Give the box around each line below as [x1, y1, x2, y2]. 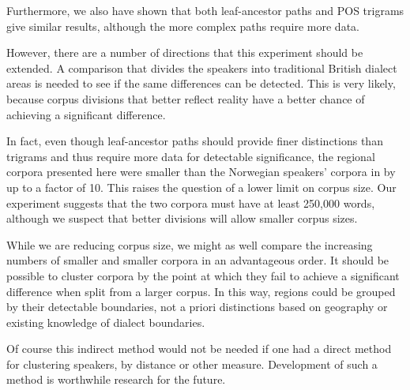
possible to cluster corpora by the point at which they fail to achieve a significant [6, 267, 400, 283]
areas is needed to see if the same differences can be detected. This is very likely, [6, 75, 396, 92]
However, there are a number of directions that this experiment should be [6, 44, 363, 61]
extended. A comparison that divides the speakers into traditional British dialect [6, 59, 397, 76]
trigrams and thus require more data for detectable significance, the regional [6, 148, 375, 164]
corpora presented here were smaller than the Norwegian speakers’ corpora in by [6, 163, 396, 180]
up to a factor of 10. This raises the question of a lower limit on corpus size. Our [6, 178, 397, 195]
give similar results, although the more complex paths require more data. [6, 17, 359, 34]
